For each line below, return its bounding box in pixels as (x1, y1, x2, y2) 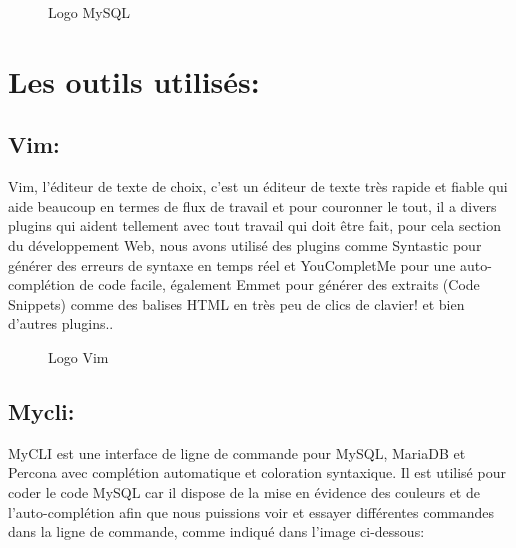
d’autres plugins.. (8, 313, 114, 334)
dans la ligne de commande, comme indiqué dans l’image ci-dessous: (8, 521, 425, 542)
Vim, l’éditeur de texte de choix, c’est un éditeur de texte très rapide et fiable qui (8, 176, 508, 197)
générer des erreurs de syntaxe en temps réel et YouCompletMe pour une (8, 254, 456, 275)
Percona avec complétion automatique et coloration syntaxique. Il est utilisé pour (8, 462, 506, 483)
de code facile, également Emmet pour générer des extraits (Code (79, 274, 480, 295)
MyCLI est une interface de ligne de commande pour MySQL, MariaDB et (8, 442, 466, 463)
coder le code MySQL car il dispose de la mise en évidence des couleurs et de (8, 481, 480, 502)
